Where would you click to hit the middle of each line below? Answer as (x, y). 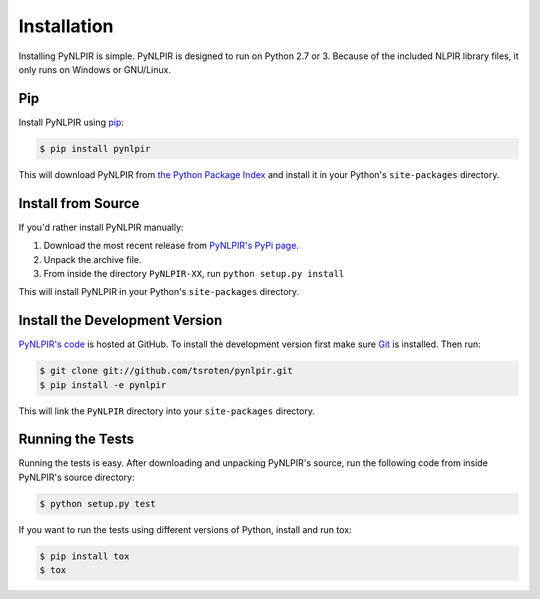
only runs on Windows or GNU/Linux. (95, 69)
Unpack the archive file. (92, 259)
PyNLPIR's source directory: (76, 477)
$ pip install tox (84, 556)
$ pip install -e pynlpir (103, 384)
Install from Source (79, 203)
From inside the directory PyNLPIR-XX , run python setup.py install (194, 273)
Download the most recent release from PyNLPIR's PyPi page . (171, 246)
